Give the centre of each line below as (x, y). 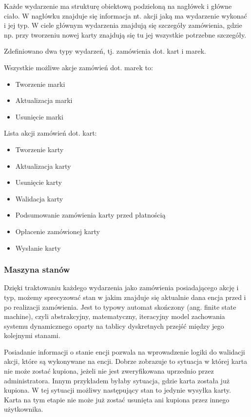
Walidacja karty (39, 198)
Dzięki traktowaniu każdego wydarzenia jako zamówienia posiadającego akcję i (121, 288)
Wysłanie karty (38, 248)
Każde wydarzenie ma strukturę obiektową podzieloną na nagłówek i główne (118, 6)
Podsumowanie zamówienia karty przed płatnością (90, 215)
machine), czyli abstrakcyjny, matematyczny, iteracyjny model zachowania (115, 316)
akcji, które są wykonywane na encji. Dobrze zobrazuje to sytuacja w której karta (126, 361)
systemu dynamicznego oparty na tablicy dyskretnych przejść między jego (114, 326)
